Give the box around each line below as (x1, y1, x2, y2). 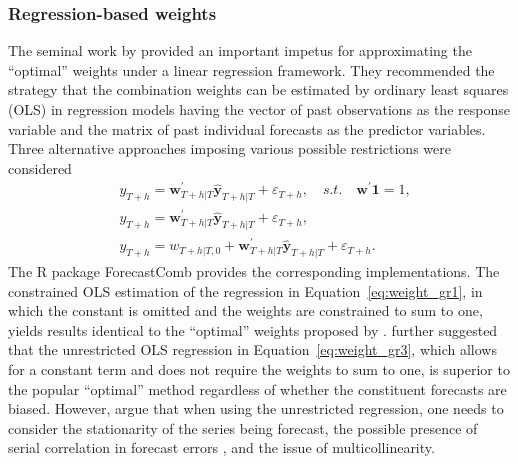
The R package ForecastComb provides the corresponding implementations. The (8, 261, 500, 282)
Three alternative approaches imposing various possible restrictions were (8, 138, 451, 159)
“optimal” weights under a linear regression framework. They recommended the (8, 59, 495, 80)
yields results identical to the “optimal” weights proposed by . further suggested (8, 319, 498, 340)
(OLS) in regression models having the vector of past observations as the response (8, 99, 510, 119)
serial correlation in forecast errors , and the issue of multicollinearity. (8, 437, 435, 458)
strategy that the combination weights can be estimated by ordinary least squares (8, 79, 509, 100)
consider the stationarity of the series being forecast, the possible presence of (8, 417, 478, 438)
